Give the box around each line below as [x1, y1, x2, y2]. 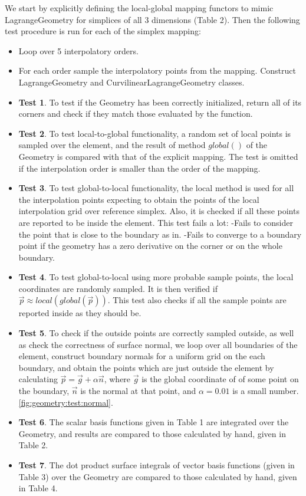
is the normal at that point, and [80, 385, 196, 397]
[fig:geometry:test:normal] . [18, 396, 113, 408]
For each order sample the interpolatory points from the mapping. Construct [18, 64, 296, 77]
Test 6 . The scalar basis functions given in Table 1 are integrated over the [18, 416, 289, 428]
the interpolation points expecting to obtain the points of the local [18, 193, 259, 205]
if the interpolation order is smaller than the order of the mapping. [18, 162, 261, 174]
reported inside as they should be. [18, 307, 142, 319]
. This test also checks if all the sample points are [107, 294, 287, 306]
